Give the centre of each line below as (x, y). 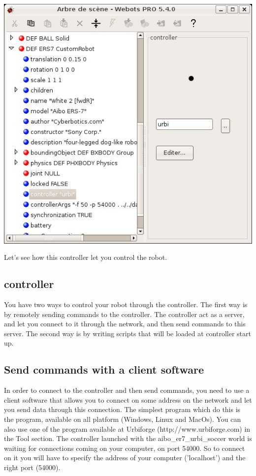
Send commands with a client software (104, 369)
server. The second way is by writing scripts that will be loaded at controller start (128, 333)
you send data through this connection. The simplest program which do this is (122, 409)
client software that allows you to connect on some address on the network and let (128, 399)
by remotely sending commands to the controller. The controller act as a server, (124, 314)
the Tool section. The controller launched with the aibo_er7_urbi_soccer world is (128, 438)
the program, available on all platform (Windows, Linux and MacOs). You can (123, 419)
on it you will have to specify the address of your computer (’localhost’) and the (125, 458)
